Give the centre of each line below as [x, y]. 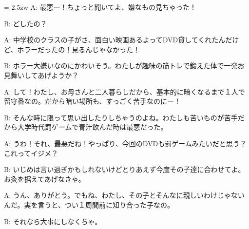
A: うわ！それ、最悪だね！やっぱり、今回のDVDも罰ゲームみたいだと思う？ [125, 143]
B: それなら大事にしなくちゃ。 [53, 221]
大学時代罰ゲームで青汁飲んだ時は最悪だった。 [92, 127]
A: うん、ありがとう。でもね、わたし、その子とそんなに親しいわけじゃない [124, 195]
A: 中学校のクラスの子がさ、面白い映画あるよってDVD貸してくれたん [115, 40]
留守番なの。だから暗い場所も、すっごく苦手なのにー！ [93, 101]
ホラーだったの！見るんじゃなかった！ [79, 49]
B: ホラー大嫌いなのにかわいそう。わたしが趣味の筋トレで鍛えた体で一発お [124, 66]
